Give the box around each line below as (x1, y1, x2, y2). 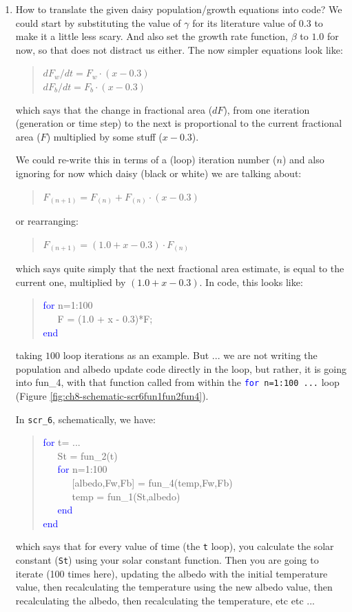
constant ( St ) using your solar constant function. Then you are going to (15, 553, 319, 567)
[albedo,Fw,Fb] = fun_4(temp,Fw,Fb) (72, 476, 233, 489)
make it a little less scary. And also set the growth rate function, (15, 29, 288, 43)
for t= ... (43, 435, 81, 449)
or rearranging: (15, 214, 79, 228)
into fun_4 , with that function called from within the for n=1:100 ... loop (15, 375, 340, 389)
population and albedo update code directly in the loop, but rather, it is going (15, 361, 346, 376)
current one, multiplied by (15, 274, 126, 289)
